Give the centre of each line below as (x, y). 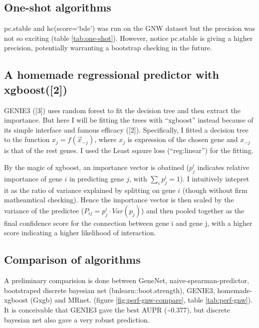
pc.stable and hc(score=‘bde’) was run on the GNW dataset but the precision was (130, 28)
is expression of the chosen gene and (183, 139)
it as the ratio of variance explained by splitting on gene (90, 190)
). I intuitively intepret (215, 178)
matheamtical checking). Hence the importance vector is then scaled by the (119, 200)
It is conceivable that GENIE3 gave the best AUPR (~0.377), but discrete (117, 309)
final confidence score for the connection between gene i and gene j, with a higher (128, 223)
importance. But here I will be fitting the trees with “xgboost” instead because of (129, 120)
